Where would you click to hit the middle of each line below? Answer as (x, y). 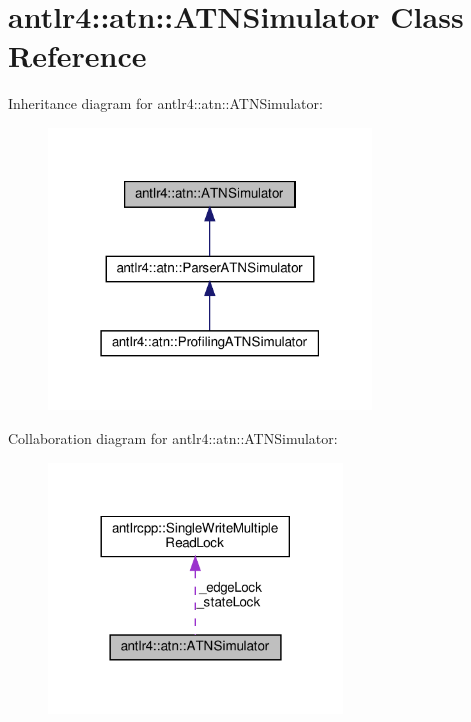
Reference (77, 55)
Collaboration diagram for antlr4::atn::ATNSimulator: (173, 437)
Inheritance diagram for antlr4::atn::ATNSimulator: (165, 103)
